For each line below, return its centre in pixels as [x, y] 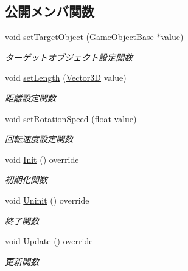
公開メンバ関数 [50, 11]
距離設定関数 [30, 98]
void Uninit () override [47, 200]
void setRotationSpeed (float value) [71, 118]
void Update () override [49, 241]
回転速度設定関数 [39, 139]
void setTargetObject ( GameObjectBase [79, 37]
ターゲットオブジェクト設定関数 [69, 57]
